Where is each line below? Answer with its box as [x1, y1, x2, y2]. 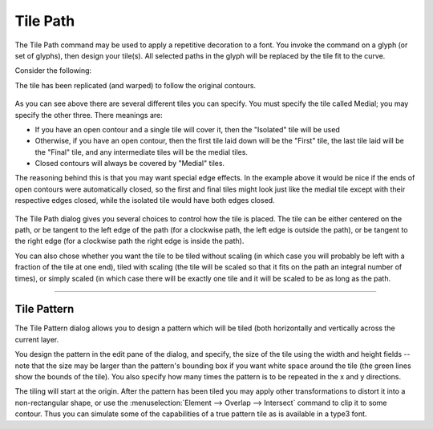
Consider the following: [14, 66, 92, 75]
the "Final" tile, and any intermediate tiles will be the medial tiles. [34, 147, 249, 156]
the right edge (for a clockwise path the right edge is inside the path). [14, 237, 245, 246]
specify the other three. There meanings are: [14, 110, 164, 119]
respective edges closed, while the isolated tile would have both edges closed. [14, 196, 276, 205]
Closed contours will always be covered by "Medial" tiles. [34, 159, 225, 168]
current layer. [14, 334, 59, 344]
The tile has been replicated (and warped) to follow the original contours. [14, 80, 257, 90]
